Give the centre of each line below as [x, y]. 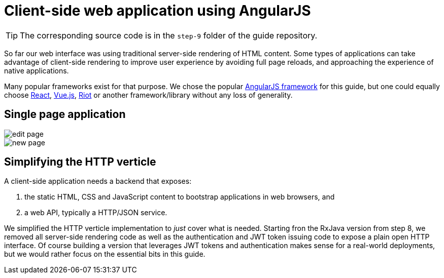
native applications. [37, 70]
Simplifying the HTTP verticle [80, 162]
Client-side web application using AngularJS [158, 11]
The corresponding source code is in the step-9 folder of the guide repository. [169, 35]
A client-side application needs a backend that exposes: [98, 181]
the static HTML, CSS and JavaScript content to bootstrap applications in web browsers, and [180, 197]
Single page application [65, 114]
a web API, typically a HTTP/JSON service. [96, 213]
